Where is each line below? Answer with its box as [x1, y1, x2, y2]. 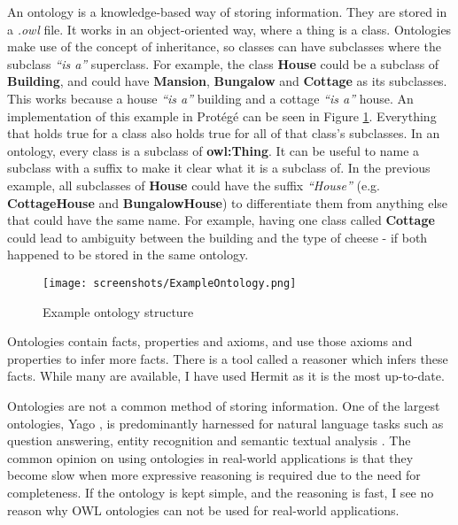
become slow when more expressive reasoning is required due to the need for [7, 466, 421, 484]
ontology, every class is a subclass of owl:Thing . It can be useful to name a [7, 141, 420, 159]
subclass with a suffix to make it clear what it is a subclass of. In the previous [7, 158, 431, 177]
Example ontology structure [43, 302, 194, 320]
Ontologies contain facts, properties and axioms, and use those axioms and [7, 332, 413, 351]
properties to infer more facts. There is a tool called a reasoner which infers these [7, 349, 448, 367]
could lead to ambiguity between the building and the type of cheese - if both [7, 228, 428, 246]
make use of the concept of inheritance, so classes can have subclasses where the [7, 37, 441, 56]
